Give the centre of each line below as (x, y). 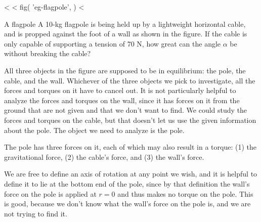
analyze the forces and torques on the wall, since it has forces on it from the (122, 100)
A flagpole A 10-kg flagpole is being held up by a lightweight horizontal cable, (125, 24)
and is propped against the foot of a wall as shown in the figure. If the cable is (126, 34)
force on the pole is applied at (50, 193)
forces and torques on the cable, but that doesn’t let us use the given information (130, 120)
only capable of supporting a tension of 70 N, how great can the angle (113, 43)
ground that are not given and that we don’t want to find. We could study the (126, 110)
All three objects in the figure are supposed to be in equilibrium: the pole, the (125, 70)
